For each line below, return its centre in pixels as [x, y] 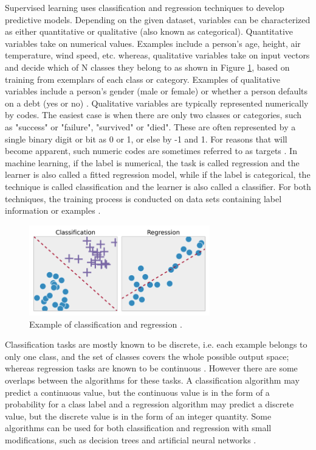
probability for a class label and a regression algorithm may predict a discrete [149, 404]
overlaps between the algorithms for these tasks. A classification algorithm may [152, 380]
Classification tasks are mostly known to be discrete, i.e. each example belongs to [156, 344]
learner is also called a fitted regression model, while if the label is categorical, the [158, 174]
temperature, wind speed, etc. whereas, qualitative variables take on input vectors [157, 55]
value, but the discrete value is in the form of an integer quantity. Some [138, 416]
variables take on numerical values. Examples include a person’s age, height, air [153, 43]
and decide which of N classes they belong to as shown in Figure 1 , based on [147, 67]
